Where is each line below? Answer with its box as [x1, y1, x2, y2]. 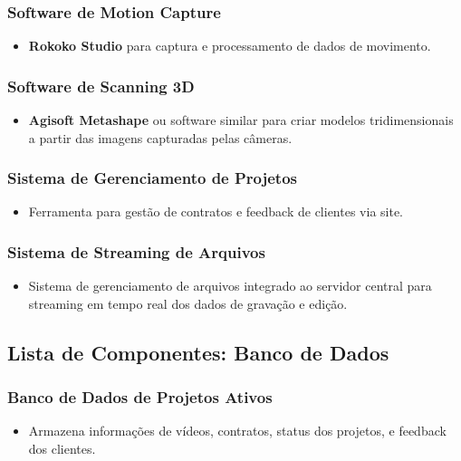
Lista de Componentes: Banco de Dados [7, 338, 389, 366]
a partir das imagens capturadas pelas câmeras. [28, 128, 293, 147]
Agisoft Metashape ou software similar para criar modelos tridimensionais [28, 110, 454, 130]
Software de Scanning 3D [7, 74, 195, 97]
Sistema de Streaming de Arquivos [7, 240, 265, 263]
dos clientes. [28, 439, 96, 458]
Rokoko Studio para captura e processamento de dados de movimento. [28, 36, 431, 55]
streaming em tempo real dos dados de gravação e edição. [28, 293, 348, 312]
